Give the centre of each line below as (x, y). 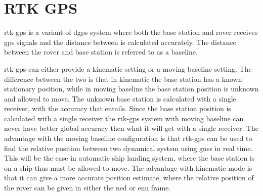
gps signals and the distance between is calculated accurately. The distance (120, 42)
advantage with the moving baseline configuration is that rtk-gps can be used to (128, 138)
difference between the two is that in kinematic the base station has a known (123, 79)
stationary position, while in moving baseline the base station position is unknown (131, 89)
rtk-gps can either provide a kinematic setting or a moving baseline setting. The (128, 68)
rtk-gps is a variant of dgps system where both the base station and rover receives (131, 32)
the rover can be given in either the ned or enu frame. (87, 188)
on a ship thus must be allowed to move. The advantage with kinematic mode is (128, 167)
